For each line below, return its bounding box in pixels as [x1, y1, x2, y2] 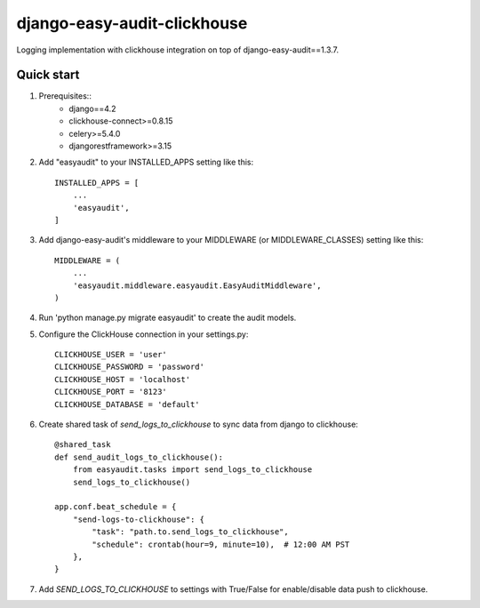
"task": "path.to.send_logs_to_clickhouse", [92, 527, 289, 537]
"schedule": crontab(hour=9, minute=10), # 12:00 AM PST [92, 539, 350, 549]
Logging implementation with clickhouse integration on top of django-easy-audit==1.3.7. [16, 44, 340, 55]
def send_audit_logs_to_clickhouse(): [54, 452, 224, 462]
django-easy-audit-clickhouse [16, 13, 248, 33]
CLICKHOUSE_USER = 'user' [54, 349, 168, 360]
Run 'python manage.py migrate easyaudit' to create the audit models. [38, 312, 297, 324]
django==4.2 [68, 103, 116, 114]
